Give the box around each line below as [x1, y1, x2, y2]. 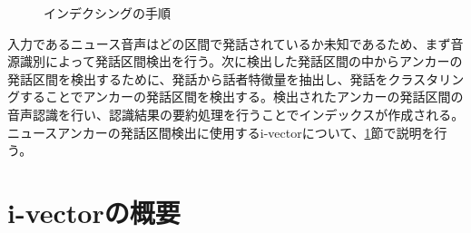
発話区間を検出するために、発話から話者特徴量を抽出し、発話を [7, 69, 388, 88]
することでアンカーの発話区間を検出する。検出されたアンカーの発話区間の [19, 87, 464, 106]
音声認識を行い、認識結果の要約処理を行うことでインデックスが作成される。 [7, 104, 465, 123]
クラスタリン [388, 69, 465, 88]
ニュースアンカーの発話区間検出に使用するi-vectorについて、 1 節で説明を [7, 122, 435, 141]
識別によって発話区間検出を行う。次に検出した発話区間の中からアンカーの [19, 52, 463, 71]
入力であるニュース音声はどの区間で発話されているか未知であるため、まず [7, 34, 451, 53]
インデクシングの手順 [44, 4, 171, 22]
